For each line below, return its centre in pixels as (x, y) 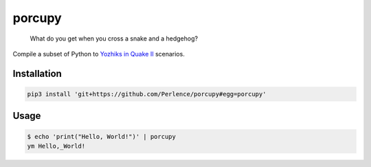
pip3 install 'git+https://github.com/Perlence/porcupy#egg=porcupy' (147, 94)
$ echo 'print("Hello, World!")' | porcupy (102, 136)
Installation (37, 73)
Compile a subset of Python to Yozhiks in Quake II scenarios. (99, 54)
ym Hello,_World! (56, 146)
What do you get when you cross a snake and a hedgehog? (114, 38)
